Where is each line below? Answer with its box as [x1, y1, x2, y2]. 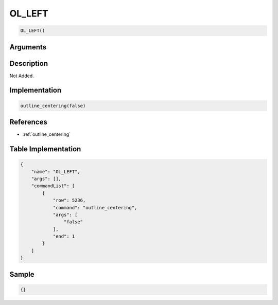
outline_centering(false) [20, 103, 86, 109]
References [9, 118, 47, 127]
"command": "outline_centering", [53, 205, 137, 210]
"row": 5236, [53, 198, 86, 203]
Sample [9, 270, 34, 279]
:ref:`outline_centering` [22, 131, 71, 137]
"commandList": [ [31, 183, 75, 189]
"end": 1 [53, 234, 75, 239]
